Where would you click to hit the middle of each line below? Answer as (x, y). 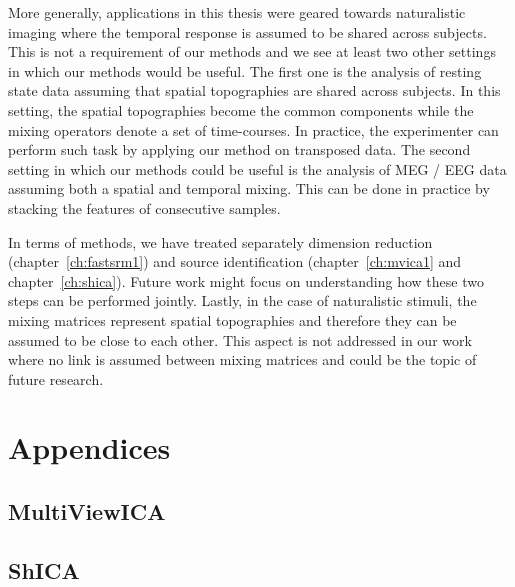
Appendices (89, 447)
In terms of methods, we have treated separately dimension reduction (220, 241)
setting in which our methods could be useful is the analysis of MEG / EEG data (257, 168)
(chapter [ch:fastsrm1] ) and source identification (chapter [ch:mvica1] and (235, 261)
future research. (56, 378)
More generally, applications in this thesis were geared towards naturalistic (237, 12)
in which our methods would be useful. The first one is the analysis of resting (245, 70)
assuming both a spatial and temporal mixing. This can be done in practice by (249, 188)
